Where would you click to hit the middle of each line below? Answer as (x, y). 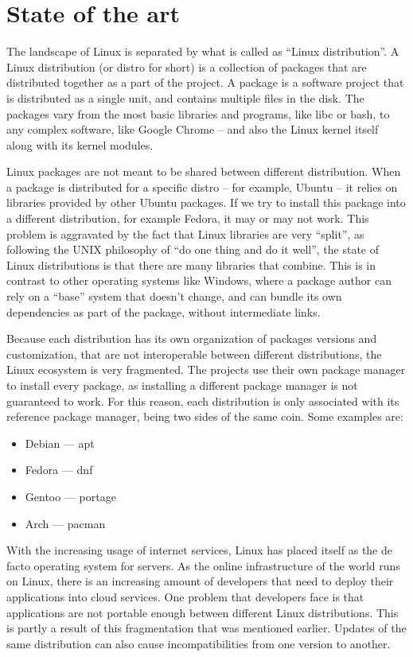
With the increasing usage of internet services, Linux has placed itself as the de (199, 550)
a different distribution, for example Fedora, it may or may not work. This (188, 218)
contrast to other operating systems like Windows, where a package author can (199, 280)
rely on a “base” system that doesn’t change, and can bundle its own (174, 296)
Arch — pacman (65, 523)
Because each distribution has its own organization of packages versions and (192, 338)
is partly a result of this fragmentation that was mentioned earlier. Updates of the (206, 628)
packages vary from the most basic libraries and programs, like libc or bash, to (198, 113)
